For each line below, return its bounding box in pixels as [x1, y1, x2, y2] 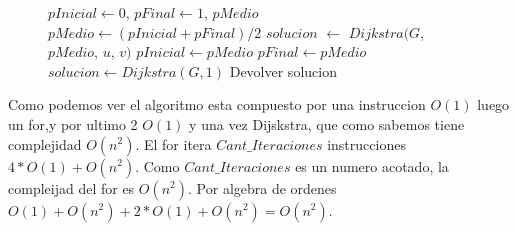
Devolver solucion [229, 60, 337, 81]
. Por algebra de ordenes [188, 177, 337, 198]
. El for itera [135, 133, 212, 154]
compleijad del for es [8, 177, 135, 198]
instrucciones [327, 133, 406, 154]
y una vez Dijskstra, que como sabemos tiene [189, 113, 465, 134]
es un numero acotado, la [295, 155, 449, 176]
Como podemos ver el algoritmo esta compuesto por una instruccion [8, 94, 426, 115]
